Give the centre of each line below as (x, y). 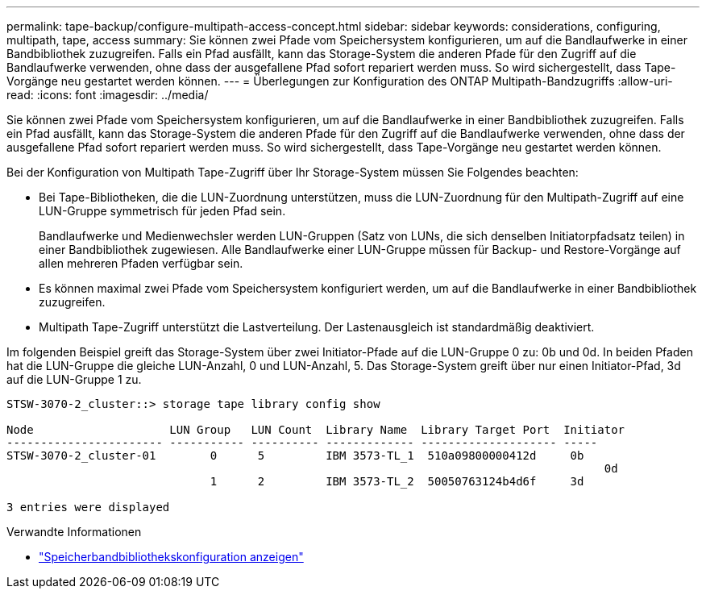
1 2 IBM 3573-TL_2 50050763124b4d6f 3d (397, 481)
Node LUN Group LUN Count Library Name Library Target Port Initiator (316, 430)
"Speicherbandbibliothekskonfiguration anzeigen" (171, 557)
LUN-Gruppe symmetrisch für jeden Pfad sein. (162, 211)
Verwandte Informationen (74, 532)
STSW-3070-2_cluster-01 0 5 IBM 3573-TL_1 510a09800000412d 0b (295, 456)
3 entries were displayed (88, 507)
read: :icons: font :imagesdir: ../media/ (108, 95)
